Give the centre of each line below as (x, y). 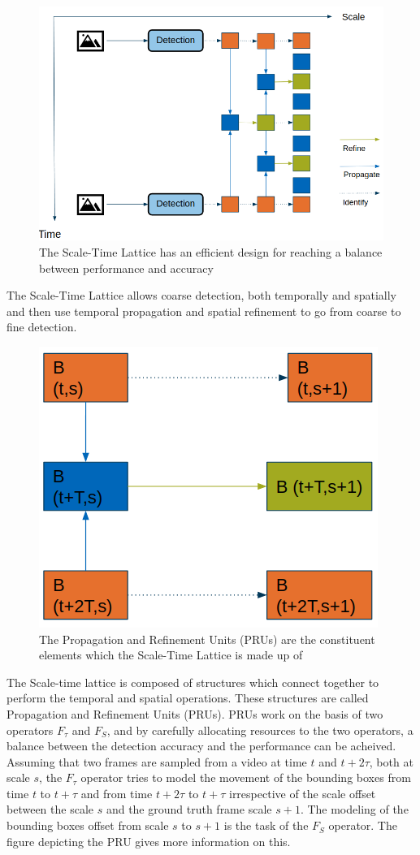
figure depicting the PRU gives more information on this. (149, 841)
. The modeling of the (354, 809)
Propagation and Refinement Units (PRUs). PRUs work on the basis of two (195, 713)
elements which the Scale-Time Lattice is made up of (171, 655)
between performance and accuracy (126, 268)
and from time (117, 793)
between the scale (50, 809)
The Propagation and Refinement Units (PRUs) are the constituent (207, 639)
